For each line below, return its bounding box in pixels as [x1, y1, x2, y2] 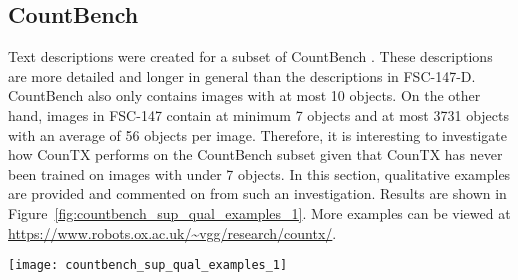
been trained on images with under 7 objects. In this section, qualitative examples [8, 163, 511, 184]
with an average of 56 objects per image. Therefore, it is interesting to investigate [8, 124, 508, 145]
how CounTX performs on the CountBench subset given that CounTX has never [8, 144, 503, 165]
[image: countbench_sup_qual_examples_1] [8, 258, 288, 273]
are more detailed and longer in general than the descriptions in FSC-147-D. [8, 65, 476, 86]
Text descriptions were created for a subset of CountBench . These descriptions [8, 46, 493, 67]
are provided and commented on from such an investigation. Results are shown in [8, 183, 507, 204]
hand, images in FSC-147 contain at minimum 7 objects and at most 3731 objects [8, 104, 509, 125]
